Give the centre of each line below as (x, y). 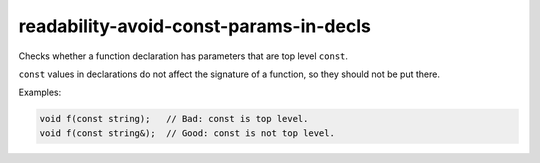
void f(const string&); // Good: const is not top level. (187, 133)
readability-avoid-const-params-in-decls (195, 26)
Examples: (40, 92)
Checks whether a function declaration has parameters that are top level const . (183, 56)
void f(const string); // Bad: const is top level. (174, 119)
